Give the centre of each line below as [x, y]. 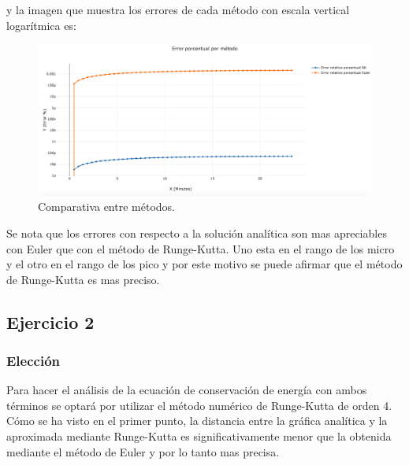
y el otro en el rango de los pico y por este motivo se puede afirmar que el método [204, 264]
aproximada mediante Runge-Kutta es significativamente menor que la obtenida [199, 436]
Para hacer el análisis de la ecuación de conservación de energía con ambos [187, 390]
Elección [33, 360]
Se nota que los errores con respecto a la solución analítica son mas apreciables [197, 232]
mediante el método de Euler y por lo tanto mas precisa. [143, 451]
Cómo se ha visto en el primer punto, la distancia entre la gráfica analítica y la [197, 421]
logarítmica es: [41, 25]
